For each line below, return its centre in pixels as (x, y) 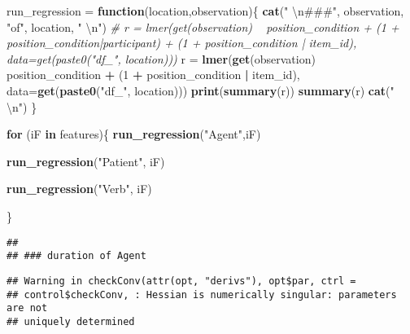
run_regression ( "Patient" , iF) (86, 161)
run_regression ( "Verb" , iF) (79, 189)
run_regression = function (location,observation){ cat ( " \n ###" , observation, (205, 11)
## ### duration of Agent (76, 256)
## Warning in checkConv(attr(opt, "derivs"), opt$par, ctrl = (181, 281)
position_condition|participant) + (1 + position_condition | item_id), (182, 43)
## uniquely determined (71, 321)
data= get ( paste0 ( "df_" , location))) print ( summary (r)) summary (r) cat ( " (201, 90)
